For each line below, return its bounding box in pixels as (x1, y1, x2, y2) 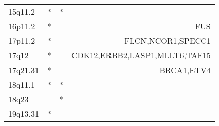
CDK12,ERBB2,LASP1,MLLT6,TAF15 (71, 49, 211, 61)
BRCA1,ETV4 (159, 64, 211, 76)
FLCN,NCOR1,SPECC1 (124, 35, 211, 46)
